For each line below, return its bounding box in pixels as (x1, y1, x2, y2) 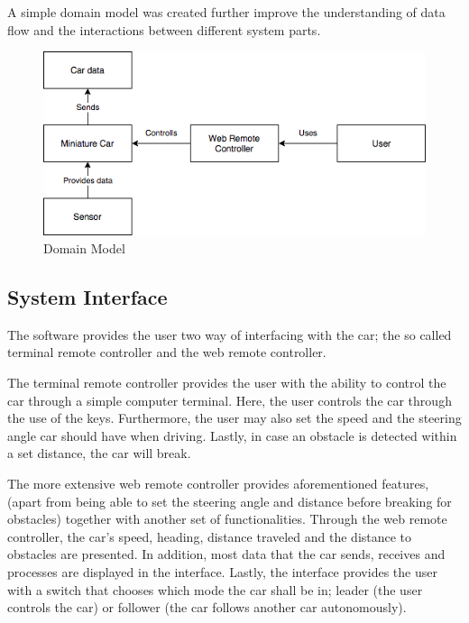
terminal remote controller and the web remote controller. (7, 343, 326, 362)
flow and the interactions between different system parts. (7, 20, 321, 39)
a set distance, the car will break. (7, 444, 191, 463)
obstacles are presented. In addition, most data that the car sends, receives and (7, 545, 446, 563)
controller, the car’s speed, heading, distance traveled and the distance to (7, 527, 412, 545)
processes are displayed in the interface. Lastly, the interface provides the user (7, 562, 437, 581)
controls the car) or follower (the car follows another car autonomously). (7, 598, 407, 617)
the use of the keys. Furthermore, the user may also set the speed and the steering (7, 408, 462, 427)
